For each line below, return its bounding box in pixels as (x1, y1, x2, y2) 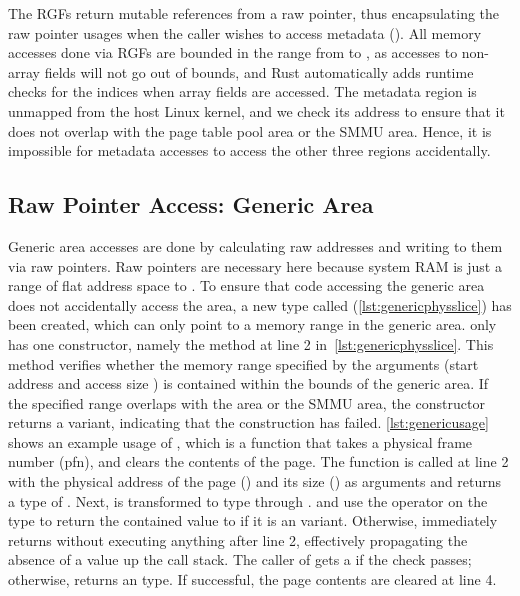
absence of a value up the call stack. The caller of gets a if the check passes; (8, 549, 472, 570)
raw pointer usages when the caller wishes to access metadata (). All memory (8, 22, 482, 43)
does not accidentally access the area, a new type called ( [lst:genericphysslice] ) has (8, 294, 512, 315)
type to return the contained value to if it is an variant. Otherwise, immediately (8, 510, 498, 531)
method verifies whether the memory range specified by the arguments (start (8, 353, 479, 374)
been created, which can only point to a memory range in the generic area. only (8, 314, 497, 335)
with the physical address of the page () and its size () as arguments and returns (8, 471, 502, 492)
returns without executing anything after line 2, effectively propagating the (8, 529, 468, 550)
